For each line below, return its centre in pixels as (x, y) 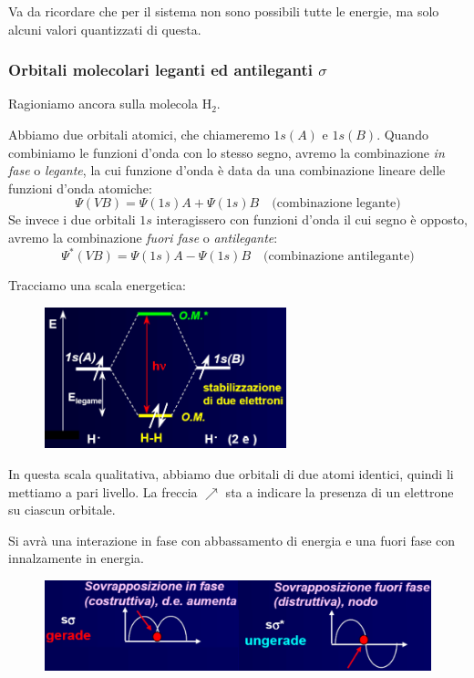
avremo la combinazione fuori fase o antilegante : (143, 237)
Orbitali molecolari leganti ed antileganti (160, 70)
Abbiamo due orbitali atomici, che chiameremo (139, 134)
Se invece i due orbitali (72, 219)
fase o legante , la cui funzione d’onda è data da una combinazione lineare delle (227, 170)
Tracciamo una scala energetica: (97, 285)
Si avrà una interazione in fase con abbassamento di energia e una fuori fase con (232, 540)
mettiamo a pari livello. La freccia (103, 491)
